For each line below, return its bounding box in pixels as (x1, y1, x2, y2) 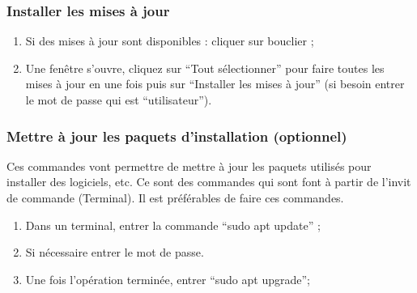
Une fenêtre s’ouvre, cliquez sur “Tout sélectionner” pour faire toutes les (25, 59, 385, 76)
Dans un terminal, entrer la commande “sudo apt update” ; (25, 216, 321, 233)
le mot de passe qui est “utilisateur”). (25, 91, 212, 108)
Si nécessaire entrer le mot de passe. (25, 244, 204, 261)
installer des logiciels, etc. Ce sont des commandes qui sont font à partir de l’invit (6, 173, 411, 190)
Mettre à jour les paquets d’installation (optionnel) (6, 125, 347, 146)
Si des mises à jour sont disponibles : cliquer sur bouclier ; (25, 32, 314, 49)
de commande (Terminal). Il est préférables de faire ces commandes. (6, 189, 344, 206)
